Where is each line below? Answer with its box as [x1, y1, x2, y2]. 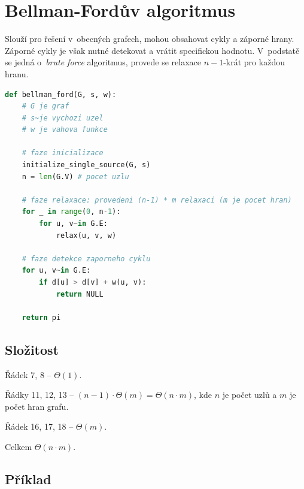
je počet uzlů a [222, 388, 277, 401]
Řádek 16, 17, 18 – [5, 420, 74, 433]
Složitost [5, 340, 59, 358]
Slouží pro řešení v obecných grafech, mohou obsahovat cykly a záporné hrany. [5, 32, 294, 45]
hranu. [5, 67, 29, 80]
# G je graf [22, 102, 69, 111]
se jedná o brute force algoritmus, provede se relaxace [5, 56, 201, 68]
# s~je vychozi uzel [22, 113, 104, 122]
